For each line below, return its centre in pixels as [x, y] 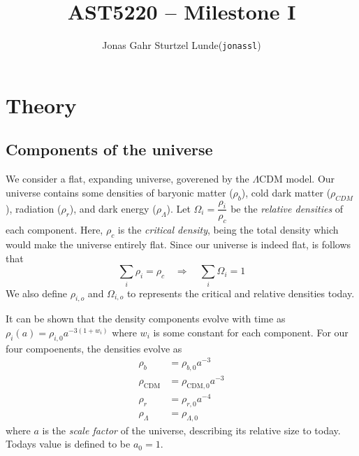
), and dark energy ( [113, 208]
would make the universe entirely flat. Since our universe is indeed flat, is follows [178, 244]
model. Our [310, 179]
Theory [41, 105]
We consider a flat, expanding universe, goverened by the [127, 179]
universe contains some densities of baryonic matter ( [119, 192]
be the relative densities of [287, 208]
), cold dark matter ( [286, 192]
